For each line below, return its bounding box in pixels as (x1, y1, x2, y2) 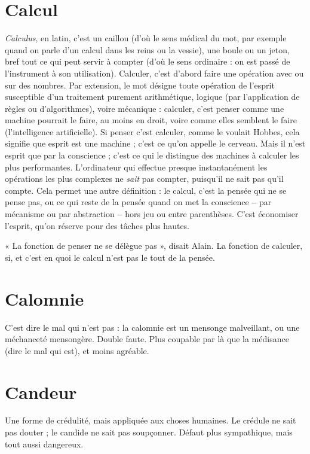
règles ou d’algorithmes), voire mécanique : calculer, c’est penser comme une (5, 102, 284, 114)
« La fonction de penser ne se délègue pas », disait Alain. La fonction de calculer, (5, 239, 303, 252)
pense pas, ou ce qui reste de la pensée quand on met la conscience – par (5, 196, 272, 208)
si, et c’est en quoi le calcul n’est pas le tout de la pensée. (5, 251, 215, 263)
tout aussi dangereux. (5, 437, 84, 450)
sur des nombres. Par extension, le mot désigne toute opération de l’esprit (5, 78, 275, 91)
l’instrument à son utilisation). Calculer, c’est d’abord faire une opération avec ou (5, 66, 304, 79)
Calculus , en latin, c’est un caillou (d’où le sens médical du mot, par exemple (5, 32, 287, 44)
